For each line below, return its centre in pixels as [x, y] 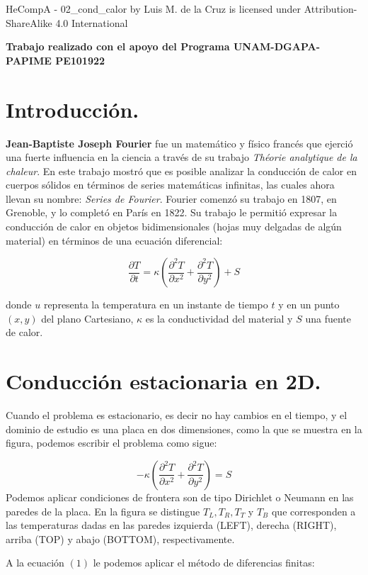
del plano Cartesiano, [87, 318]
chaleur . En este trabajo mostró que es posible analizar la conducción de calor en [181, 171]
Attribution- [330, 9]
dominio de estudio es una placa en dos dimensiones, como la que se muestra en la [184, 429]
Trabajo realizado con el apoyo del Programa [118, 46]
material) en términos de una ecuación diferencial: [114, 240]
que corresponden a [314, 511]
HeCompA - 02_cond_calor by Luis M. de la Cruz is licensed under [154, 9]
